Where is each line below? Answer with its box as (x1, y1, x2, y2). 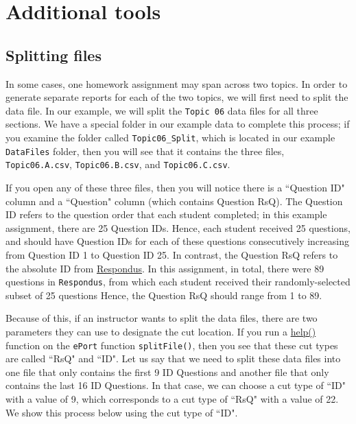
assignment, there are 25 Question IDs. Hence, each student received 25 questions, (5, 220, 351, 235)
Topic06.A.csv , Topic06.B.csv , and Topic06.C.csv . (5, 157, 230, 172)
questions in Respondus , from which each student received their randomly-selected (5, 274, 351, 289)
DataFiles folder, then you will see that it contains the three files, (5, 143, 285, 158)
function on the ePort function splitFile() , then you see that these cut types (5, 338, 338, 352)
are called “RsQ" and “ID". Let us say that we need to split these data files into (5, 351, 341, 366)
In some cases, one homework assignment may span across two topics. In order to (5, 76, 348, 91)
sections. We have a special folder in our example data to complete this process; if (5, 117, 350, 131)
